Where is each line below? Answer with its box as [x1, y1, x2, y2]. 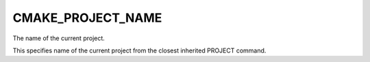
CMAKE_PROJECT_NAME [12, 10, 162, 25]
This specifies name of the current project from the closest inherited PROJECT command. [12, 46, 267, 55]
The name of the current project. [12, 34, 106, 42]
